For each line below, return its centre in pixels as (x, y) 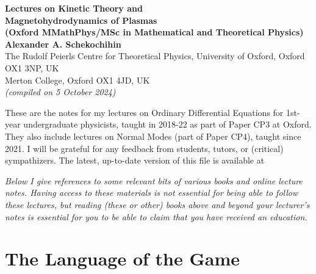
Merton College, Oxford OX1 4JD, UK (77, 80)
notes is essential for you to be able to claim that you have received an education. (156, 216)
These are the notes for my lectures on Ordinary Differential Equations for (144, 112)
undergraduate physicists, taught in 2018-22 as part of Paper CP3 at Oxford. (167, 124)
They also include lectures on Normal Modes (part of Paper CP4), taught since (153, 136)
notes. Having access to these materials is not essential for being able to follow (152, 193)
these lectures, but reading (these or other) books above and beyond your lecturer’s (157, 204)
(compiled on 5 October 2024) (60, 92)
